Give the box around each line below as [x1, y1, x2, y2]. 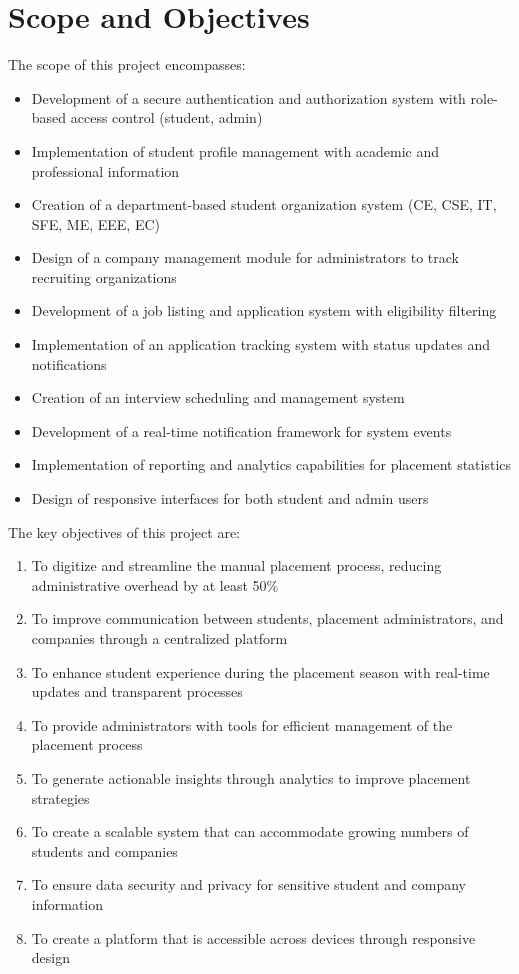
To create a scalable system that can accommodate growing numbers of [31, 821, 469, 842]
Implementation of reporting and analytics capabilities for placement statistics [31, 454, 512, 475]
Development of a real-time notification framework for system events [31, 420, 452, 441]
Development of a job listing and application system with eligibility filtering [31, 300, 497, 321]
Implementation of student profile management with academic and [31, 140, 440, 161]
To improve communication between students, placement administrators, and [31, 608, 504, 629]
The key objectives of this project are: [8, 521, 240, 542]
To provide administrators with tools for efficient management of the [31, 714, 453, 735]
